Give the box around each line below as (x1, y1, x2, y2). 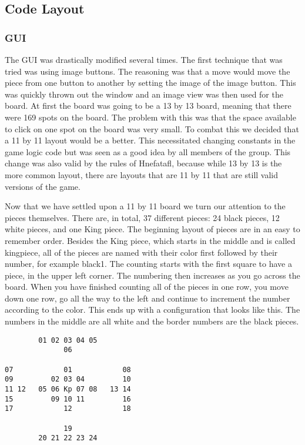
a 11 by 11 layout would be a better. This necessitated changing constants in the (5, 134, 296, 146)
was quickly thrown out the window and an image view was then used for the (5, 88, 283, 100)
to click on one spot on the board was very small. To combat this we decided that (5, 122, 299, 135)
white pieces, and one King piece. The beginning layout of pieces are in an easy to (5, 223, 300, 235)
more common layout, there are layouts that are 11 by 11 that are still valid (5, 168, 279, 180)
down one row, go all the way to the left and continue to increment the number (5, 292, 290, 304)
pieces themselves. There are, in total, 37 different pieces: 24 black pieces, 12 (5, 211, 280, 223)
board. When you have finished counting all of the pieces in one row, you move (5, 280, 289, 293)
